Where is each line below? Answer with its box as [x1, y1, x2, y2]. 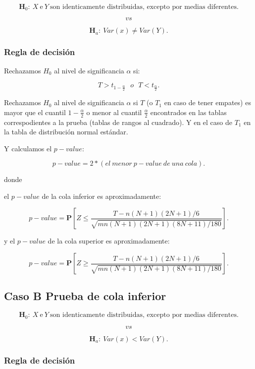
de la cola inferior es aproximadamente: [42, 190, 161, 201]
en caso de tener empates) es [164, 97, 251, 108]
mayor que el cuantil [4, 107, 66, 117]
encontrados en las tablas [150, 107, 227, 117]
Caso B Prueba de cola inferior [4, 288, 166, 304]
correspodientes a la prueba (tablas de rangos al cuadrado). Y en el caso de [4, 117, 233, 127]
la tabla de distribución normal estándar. [4, 126, 128, 137]
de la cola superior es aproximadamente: [48, 236, 170, 246]
